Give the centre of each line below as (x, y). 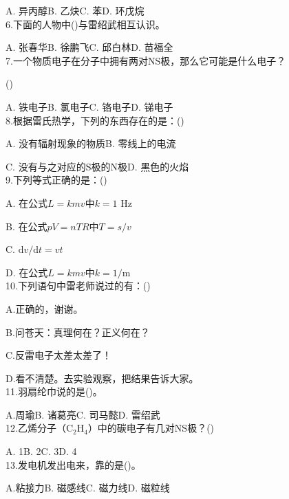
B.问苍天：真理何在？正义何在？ (78, 332)
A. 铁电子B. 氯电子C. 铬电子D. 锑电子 (89, 106)
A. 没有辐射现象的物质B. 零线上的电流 (91, 143)
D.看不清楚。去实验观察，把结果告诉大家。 (102, 378)
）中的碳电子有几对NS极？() (151, 428)
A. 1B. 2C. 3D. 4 (41, 451)
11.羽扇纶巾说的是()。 (54, 391)
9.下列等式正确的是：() (56, 180)
